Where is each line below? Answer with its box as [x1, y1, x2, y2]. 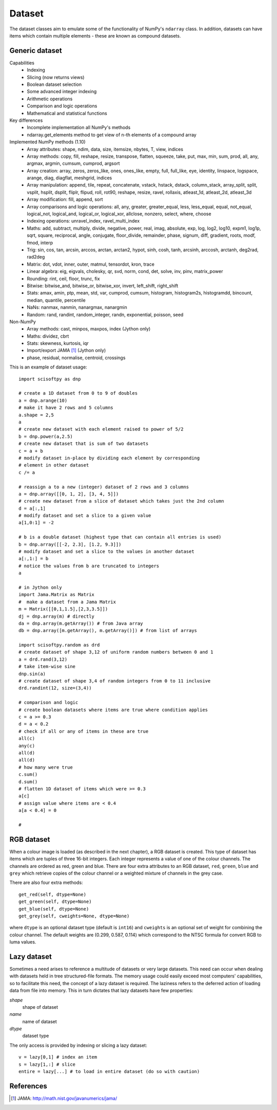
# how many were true [18, 764, 73, 770]
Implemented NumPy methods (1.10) [9, 139, 86, 145]
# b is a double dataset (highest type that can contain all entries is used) [18, 534, 222, 540]
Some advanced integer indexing [27, 88, 97, 95]
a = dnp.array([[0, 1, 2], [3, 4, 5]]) [18, 491, 119, 497]
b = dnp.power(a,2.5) [18, 433, 73, 439]
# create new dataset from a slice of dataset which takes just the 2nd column [18, 498, 224, 504]
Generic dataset [9, 46, 62, 55]
